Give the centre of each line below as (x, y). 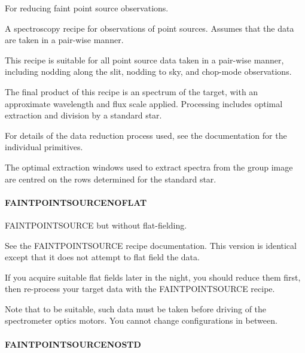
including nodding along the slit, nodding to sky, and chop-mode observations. (148, 71)
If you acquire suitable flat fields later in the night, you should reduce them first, (153, 277)
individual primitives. (44, 147)
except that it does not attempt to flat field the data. (102, 257)
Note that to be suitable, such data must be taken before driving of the (136, 308)
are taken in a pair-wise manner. (64, 40)
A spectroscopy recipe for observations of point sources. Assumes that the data (150, 28)
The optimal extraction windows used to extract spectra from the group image (149, 167)
